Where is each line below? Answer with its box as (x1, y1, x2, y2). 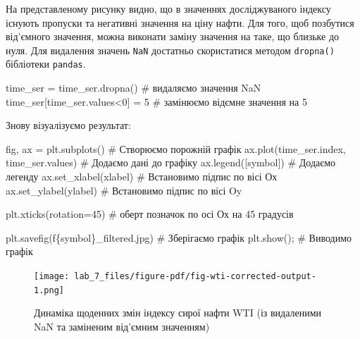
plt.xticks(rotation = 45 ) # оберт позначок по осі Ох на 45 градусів (6, 207, 294, 221)
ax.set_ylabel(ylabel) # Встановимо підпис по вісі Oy (6, 183, 242, 197)
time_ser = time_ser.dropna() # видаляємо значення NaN (6, 80, 261, 95)
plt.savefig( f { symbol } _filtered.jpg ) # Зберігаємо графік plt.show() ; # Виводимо (6, 230, 352, 245)
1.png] (34, 285, 64, 295)
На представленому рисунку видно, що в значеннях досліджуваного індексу (6, 1, 331, 16)
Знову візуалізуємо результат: (6, 118, 131, 132)
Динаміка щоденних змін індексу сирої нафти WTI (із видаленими (34, 305, 322, 320)
